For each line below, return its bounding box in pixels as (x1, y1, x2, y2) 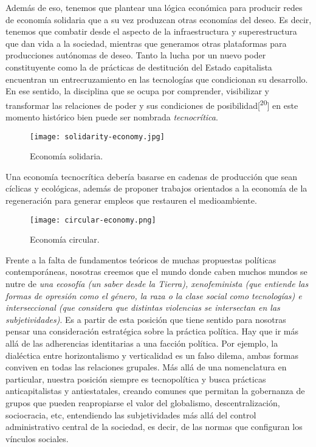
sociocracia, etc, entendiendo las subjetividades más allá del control (5, 408, 256, 421)
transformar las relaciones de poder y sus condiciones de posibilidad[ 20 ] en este (5, 97, 298, 111)
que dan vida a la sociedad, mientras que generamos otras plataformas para (5, 36, 287, 49)
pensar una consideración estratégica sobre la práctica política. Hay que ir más (5, 325, 299, 338)
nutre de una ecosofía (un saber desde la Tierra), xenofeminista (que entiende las (5, 277, 309, 290)
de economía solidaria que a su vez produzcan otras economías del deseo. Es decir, (5, 13, 312, 26)
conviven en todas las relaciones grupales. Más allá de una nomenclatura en (5, 361, 287, 373)
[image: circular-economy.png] (30, 215, 156, 224)
